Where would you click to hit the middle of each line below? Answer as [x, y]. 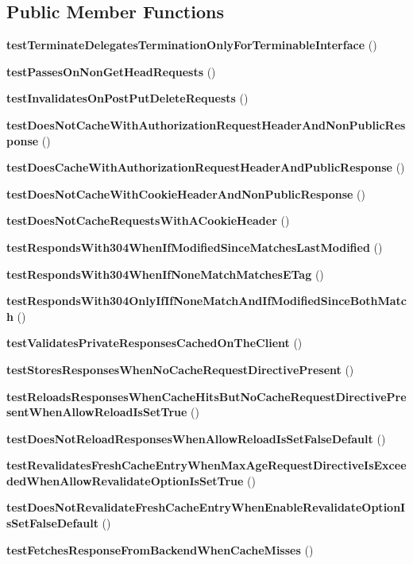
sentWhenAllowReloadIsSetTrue [97, 412]
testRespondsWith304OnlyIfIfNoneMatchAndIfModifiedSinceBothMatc [206, 301]
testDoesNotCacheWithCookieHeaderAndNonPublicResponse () [186, 193]
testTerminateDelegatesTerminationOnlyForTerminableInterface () [192, 45]
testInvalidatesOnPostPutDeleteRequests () [127, 98]
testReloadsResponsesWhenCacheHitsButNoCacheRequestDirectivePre [206, 396]
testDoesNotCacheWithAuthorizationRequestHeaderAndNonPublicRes [206, 124]
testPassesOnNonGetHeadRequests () [111, 71]
